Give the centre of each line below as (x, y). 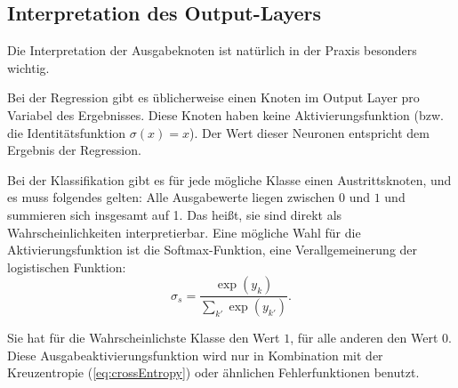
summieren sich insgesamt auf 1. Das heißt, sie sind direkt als (175, 214)
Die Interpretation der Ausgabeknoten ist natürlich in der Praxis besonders (212, 50)
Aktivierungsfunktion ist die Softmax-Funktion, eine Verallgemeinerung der (213, 250)
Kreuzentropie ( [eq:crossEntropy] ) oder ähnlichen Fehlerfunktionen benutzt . (213, 372)
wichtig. (28, 67)
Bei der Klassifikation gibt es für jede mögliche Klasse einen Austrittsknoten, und (229, 179)
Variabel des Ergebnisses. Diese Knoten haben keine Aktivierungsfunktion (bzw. (226, 114)
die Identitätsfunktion (67, 132)
